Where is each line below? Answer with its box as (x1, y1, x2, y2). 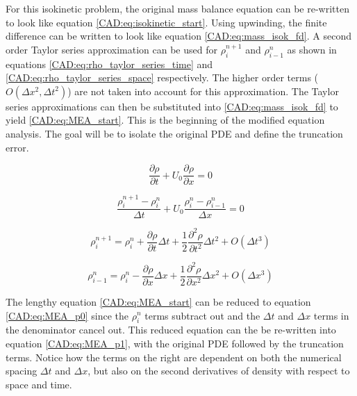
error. (6, 140, 29, 154)
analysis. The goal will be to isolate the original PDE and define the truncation (6, 126, 343, 140)
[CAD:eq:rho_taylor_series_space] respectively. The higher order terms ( (6, 70, 319, 85)
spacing (6, 363, 38, 378)
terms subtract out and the (144, 308, 260, 322)
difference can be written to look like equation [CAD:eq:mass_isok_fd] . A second (6, 28, 351, 43)
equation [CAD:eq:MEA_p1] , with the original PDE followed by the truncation (6, 336, 344, 350)
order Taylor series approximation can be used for (6, 42, 217, 56)
